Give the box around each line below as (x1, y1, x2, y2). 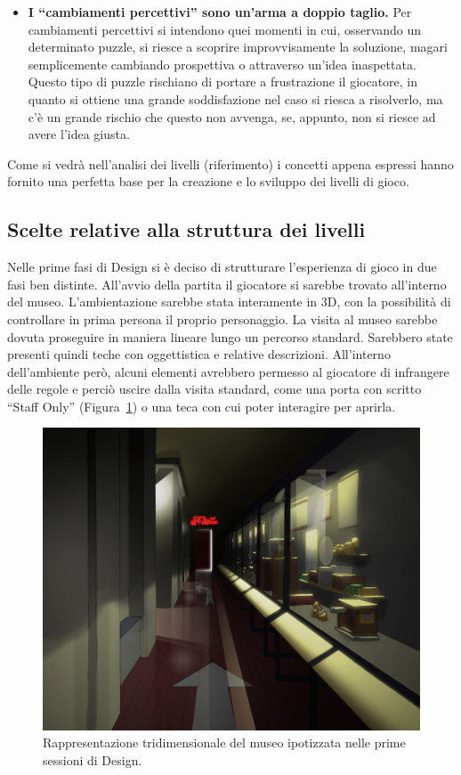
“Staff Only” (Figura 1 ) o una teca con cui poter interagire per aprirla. (7, 396, 396, 415)
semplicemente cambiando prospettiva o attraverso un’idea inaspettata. (28, 54, 417, 73)
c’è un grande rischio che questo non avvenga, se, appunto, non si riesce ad (28, 107, 436, 126)
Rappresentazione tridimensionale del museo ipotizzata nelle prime (43, 733, 406, 752)
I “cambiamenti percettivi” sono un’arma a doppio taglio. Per (28, 3, 412, 20)
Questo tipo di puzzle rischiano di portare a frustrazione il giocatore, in (28, 72, 418, 91)
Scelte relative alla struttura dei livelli (7, 216, 366, 243)
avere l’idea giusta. (28, 125, 130, 143)
